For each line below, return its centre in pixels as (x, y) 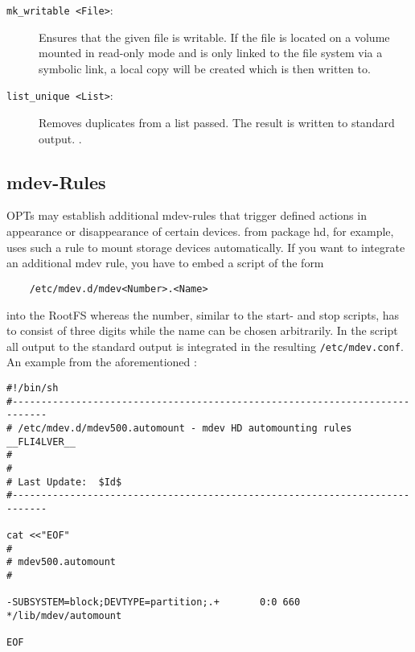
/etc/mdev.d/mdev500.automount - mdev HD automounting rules (185, 428)
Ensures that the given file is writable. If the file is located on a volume (214, 37)
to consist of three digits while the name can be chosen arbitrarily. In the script (202, 330)
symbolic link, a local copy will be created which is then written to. (205, 68)
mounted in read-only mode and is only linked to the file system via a (211, 53)
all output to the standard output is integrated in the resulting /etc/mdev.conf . (205, 346)
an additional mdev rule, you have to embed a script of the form (165, 263)
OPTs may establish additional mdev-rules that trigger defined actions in (187, 215)
